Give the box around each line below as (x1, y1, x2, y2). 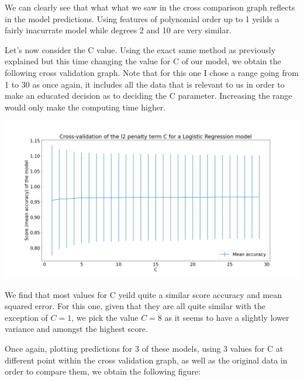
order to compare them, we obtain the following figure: (5, 365, 201, 377)
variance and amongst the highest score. (5, 323, 148, 335)
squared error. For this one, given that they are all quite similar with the (5, 300, 265, 312)
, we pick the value (71, 311, 139, 323)
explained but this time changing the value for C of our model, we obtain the (5, 55, 281, 67)
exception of (5, 311, 48, 323)
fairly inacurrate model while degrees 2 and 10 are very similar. (5, 24, 232, 36)
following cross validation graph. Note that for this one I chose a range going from (5, 66, 299, 78)
